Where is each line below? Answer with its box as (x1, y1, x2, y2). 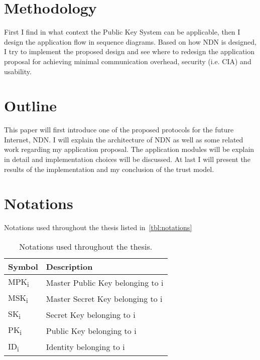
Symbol (8, 260, 38, 272)
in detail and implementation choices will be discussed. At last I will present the (4, 154, 250, 164)
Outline (4, 95, 57, 116)
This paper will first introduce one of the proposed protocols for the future (4, 124, 234, 135)
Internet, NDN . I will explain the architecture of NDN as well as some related (4, 134, 243, 144)
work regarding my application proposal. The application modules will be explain (4, 144, 254, 154)
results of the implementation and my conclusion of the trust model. (4, 163, 214, 174)
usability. (4, 66, 32, 76)
